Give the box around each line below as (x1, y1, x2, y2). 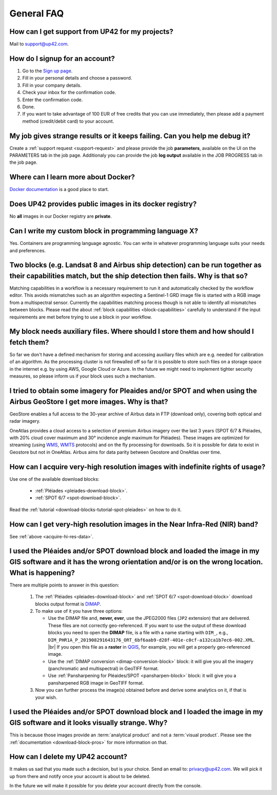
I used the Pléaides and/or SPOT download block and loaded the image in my (9, 547, 260, 556)
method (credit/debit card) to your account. (22, 118, 114, 124)
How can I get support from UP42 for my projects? (9, 27, 174, 36)
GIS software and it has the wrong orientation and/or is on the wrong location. (9, 558, 263, 566)
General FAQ (9, 8, 64, 19)
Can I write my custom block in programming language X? (9, 226, 199, 236)
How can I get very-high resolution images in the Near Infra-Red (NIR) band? (9, 520, 259, 528)
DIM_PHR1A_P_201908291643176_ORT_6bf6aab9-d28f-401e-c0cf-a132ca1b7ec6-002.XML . (48, 637, 255, 643)
